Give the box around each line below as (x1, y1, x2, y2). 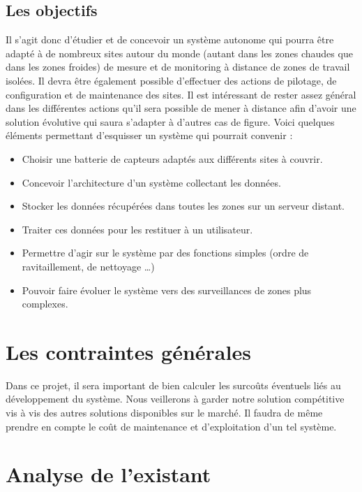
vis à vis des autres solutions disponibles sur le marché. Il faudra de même (6, 405, 323, 420)
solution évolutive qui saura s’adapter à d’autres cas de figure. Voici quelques (6, 114, 335, 129)
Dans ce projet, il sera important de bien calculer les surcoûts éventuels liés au (6, 377, 341, 392)
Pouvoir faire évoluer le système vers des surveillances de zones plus (22, 282, 312, 297)
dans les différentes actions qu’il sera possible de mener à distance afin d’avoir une (6, 101, 356, 115)
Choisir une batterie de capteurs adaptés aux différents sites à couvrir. (22, 151, 323, 166)
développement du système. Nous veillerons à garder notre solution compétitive (6, 391, 345, 406)
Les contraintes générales (6, 337, 251, 366)
